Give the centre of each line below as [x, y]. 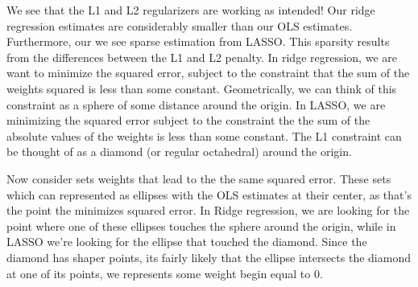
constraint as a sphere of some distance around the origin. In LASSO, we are [196, 104]
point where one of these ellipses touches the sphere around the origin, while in [201, 225]
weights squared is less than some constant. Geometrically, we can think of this [202, 88]
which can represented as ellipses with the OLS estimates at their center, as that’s [209, 194]
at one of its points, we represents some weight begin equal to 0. [165, 273]
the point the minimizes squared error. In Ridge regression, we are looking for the [208, 210]
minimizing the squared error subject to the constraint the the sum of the [188, 120]
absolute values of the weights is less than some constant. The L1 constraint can [204, 135]
